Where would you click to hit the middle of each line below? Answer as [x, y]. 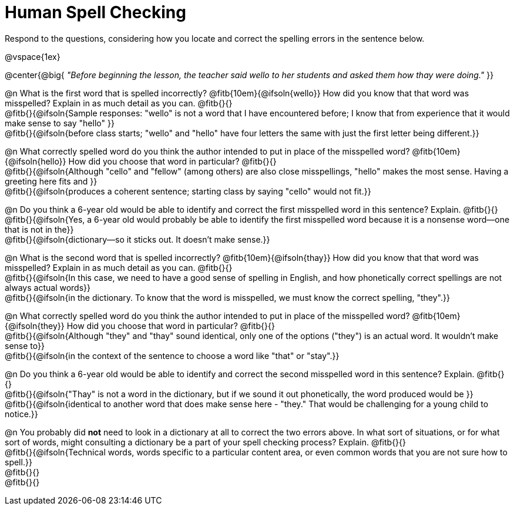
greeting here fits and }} [51, 181]
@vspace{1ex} [33, 56]
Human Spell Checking [95, 12]
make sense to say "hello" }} [60, 123]
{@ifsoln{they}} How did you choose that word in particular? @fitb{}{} [140, 326]
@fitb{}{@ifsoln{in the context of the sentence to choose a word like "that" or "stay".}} [172, 355]
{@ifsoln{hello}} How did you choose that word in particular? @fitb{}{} [141, 161]
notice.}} [21, 414]
